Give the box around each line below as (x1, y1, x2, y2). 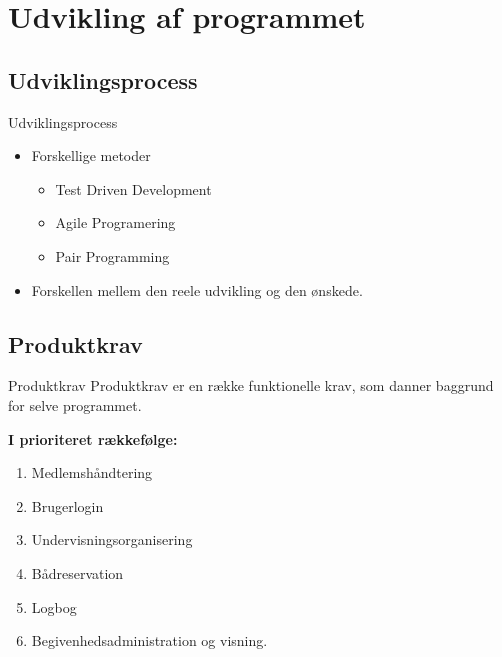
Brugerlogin (31, 495, 104, 516)
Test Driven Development (55, 178, 212, 199)
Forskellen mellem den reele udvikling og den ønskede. (31, 279, 363, 300)
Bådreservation (31, 562, 124, 583)
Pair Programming (55, 245, 170, 266)
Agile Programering (55, 212, 176, 233)
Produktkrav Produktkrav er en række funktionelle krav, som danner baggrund (8, 375, 494, 396)
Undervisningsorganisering (31, 529, 193, 550)
